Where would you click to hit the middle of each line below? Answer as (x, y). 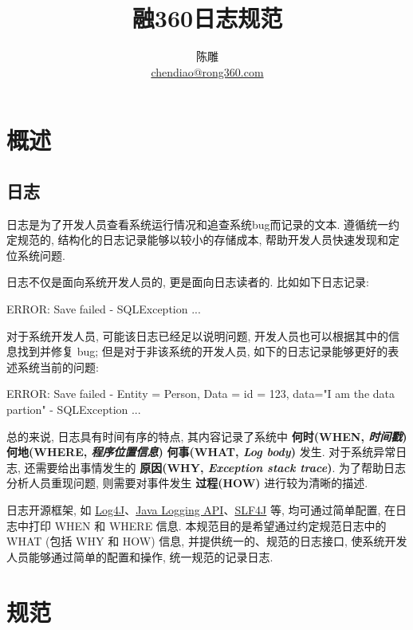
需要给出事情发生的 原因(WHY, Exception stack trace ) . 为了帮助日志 (220, 467)
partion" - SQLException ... (74, 409)
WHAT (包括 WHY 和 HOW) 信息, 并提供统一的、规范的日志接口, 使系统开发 (207, 541)
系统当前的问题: (58, 366)
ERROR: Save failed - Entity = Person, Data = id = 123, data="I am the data (201, 394)
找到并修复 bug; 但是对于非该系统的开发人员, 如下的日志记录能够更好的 (203, 351)
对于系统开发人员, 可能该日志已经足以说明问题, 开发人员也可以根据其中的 (198, 335)
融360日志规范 (207, 18)
